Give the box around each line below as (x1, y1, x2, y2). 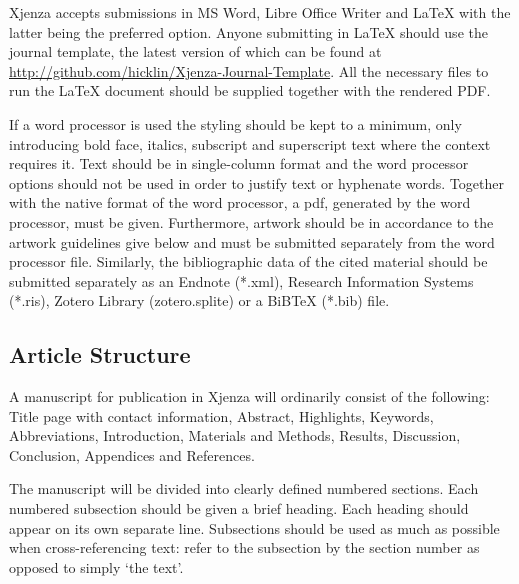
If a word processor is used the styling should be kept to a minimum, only (9, 113, 462, 134)
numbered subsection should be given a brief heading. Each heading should (9, 498, 469, 519)
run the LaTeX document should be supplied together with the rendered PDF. (9, 80, 491, 101)
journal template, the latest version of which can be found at (9, 41, 382, 62)
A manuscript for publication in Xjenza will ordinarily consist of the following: (9, 386, 490, 407)
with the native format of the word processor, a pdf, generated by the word (9, 192, 471, 213)
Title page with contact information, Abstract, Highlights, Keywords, (9, 405, 434, 426)
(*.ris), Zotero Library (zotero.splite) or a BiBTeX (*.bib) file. (9, 290, 390, 311)
